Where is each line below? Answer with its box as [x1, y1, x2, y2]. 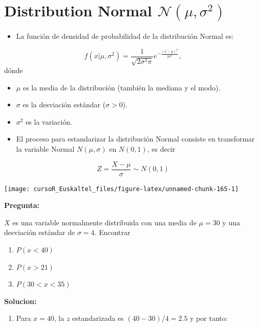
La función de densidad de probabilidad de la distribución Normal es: [16, 30, 234, 41]
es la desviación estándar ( [23, 99, 106, 110]
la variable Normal [16, 143, 75, 154]
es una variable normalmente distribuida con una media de [12, 217, 197, 227]
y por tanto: [190, 313, 228, 323]
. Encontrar [94, 227, 131, 238]
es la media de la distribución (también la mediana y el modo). [23, 82, 221, 92]
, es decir [147, 143, 176, 154]
